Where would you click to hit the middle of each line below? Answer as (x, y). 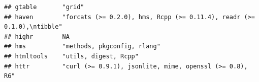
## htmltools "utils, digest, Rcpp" (71, 56)
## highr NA (37, 36)
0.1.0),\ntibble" (33, 27)
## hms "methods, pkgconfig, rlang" (82, 47)
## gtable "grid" (44, 7)
